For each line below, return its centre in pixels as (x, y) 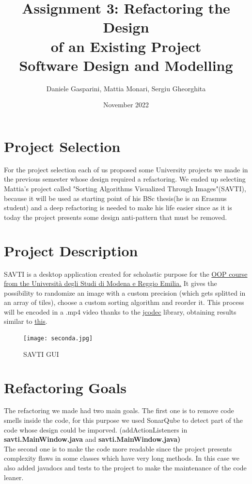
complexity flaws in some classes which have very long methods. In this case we (122, 458)
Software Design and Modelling (126, 65)
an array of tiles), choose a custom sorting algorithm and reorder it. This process (124, 302)
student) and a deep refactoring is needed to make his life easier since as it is (118, 208)
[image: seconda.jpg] (58, 339)
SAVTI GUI (41, 354)
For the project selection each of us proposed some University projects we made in (126, 169)
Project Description (71, 250)
